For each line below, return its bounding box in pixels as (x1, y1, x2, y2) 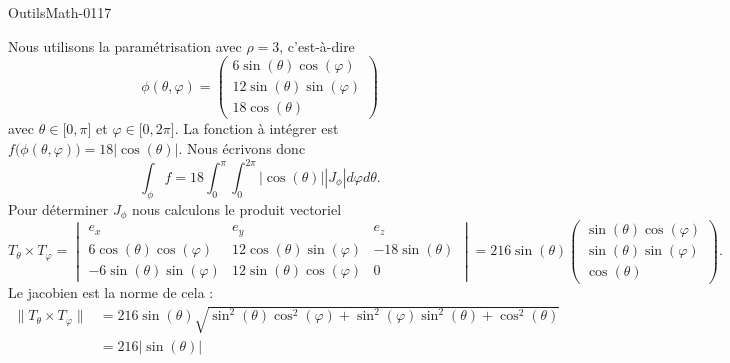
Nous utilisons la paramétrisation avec (8, 35, 242, 56)
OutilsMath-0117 (8, 2, 112, 22)
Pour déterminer (8, 198, 109, 219)
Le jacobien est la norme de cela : (8, 282, 214, 303)
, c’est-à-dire (279, 35, 355, 56)
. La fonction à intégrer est (174, 118, 339, 139)
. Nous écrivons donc (178, 137, 306, 158)
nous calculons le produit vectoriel (132, 198, 342, 219)
